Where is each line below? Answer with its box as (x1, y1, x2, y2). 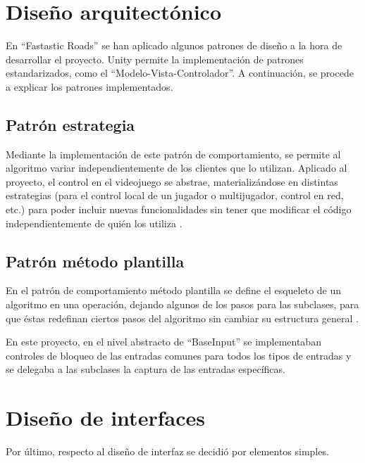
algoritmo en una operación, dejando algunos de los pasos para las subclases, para (6, 297, 359, 312)
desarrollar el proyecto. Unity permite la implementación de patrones (6, 51, 304, 66)
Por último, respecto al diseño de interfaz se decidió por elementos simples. (6, 444, 329, 459)
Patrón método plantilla (6, 250, 185, 272)
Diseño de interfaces (6, 403, 205, 432)
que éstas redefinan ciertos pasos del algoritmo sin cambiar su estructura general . (6, 310, 359, 325)
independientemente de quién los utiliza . (6, 215, 182, 230)
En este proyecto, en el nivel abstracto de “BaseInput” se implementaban (6, 334, 321, 349)
